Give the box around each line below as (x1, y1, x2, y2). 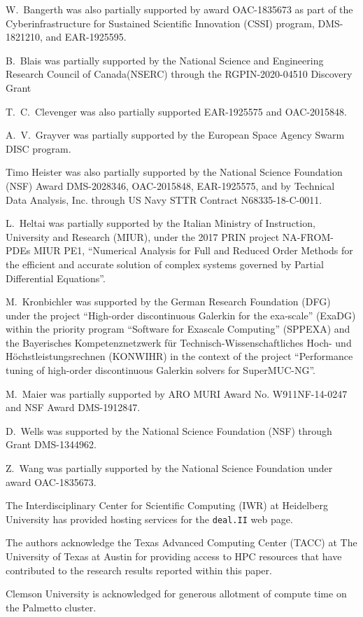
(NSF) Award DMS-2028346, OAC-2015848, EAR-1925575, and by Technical (6, 178, 335, 193)
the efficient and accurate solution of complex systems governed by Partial (6, 256, 324, 271)
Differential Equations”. (6, 270, 106, 285)
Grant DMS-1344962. (6, 437, 97, 452)
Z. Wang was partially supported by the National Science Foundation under (6, 461, 333, 476)
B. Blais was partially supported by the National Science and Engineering (6, 53, 324, 67)
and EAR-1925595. (45, 29, 127, 44)
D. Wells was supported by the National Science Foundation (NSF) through (6, 423, 332, 438)
